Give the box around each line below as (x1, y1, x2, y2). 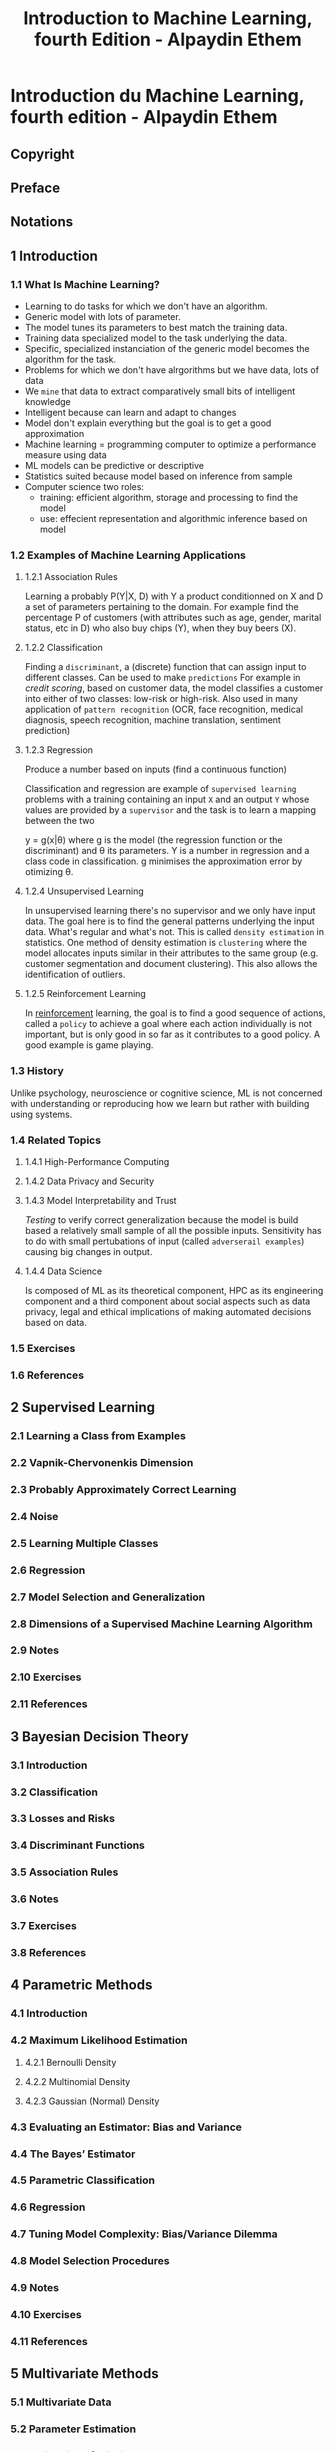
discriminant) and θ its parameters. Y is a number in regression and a (24, 845, 310, 857)
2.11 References (10, 1697, 88, 1711)
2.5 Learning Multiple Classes (10, 1536, 159, 1550)
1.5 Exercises (10, 1341, 76, 1355)
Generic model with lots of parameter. (24, 311, 182, 323)
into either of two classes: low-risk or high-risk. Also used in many (24, 693, 298, 705)
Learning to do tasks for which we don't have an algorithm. (24, 300, 268, 312)
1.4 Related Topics (10, 1133, 102, 1147)
